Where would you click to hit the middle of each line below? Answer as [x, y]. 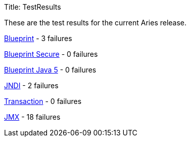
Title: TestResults [33, 7]
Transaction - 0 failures [43, 101]
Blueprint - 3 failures [38, 38]
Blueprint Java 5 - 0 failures [50, 70]
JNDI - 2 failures [31, 85]
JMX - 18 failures [32, 117]
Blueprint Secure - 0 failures [51, 54]
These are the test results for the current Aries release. [96, 23]
